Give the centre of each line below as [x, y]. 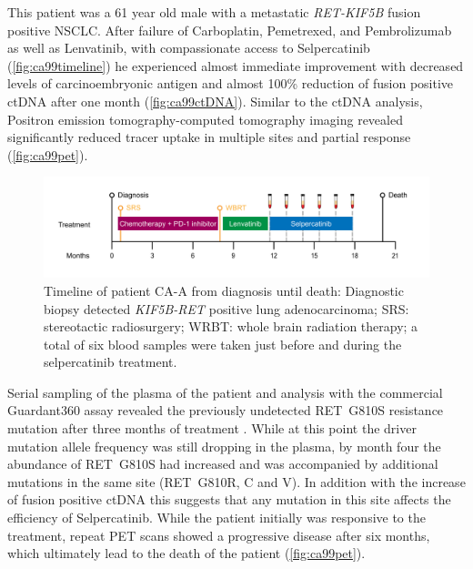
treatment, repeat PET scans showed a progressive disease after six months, [219, 535]
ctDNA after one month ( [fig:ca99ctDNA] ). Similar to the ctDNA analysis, [215, 101]
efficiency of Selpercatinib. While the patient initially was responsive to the [216, 518]
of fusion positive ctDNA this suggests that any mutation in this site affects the [229, 499]
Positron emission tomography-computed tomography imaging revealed [205, 119]
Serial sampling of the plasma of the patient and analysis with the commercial [225, 392]
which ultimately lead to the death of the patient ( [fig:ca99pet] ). [186, 553]
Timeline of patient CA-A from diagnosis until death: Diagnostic [224, 290]
